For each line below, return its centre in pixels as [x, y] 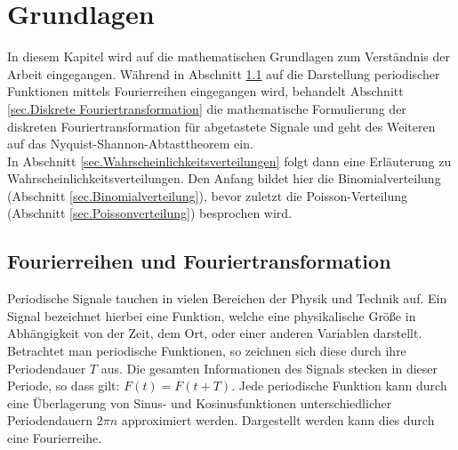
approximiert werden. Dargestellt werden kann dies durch [278, 420]
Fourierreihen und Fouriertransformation [199, 261]
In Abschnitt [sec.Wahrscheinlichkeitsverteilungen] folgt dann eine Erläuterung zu [229, 161]
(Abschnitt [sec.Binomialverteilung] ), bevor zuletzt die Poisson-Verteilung [208, 195]
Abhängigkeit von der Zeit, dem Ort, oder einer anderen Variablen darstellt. [215, 333]
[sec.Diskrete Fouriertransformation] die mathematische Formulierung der [207, 108]
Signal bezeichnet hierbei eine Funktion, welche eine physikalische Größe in [212, 315]
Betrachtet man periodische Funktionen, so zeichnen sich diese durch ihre [207, 351]
